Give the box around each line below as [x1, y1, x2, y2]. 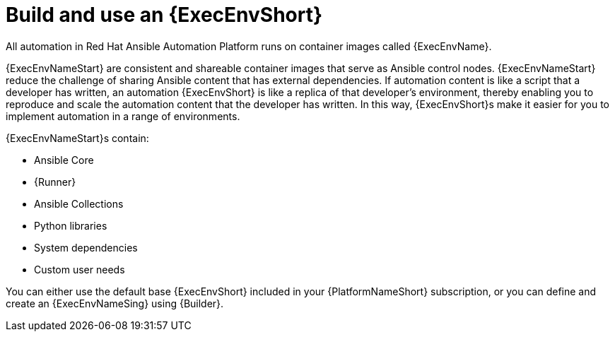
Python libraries [34, 219, 107, 232]
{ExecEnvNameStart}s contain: [6, 131, 149, 144]
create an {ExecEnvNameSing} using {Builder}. [6, 297, 224, 309]
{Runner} [34, 175, 76, 188]
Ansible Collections [34, 197, 124, 210]
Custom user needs [34, 263, 125, 276]
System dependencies [34, 241, 138, 254]
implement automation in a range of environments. [6, 110, 240, 122]
